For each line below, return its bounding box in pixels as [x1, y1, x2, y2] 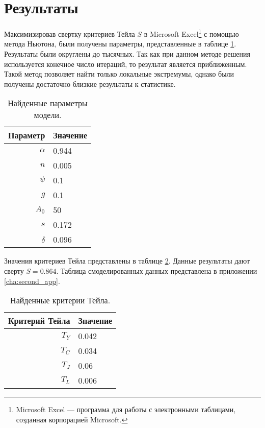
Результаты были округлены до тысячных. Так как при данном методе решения [4, 48, 250, 59]
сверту [4, 265, 24, 276]
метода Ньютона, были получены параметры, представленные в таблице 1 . [4, 38, 236, 49]
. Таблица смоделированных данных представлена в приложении [56, 265, 257, 276]
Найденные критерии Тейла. [10, 294, 111, 306]
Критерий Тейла [8, 315, 70, 327]
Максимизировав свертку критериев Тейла [4, 28, 135, 39]
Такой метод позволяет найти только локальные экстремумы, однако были [4, 68, 234, 79]
